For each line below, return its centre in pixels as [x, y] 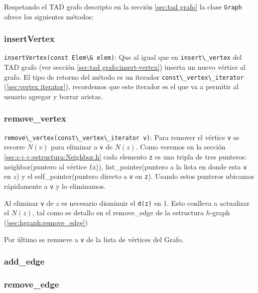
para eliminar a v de [81, 147]
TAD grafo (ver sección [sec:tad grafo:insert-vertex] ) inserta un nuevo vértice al [125, 67]
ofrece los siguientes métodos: [49, 16]
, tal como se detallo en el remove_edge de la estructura [118, 213]
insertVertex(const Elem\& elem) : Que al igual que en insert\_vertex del [123, 57]
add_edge [24, 261]
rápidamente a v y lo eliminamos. [55, 186]
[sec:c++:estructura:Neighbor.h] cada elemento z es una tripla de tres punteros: [126, 157]
